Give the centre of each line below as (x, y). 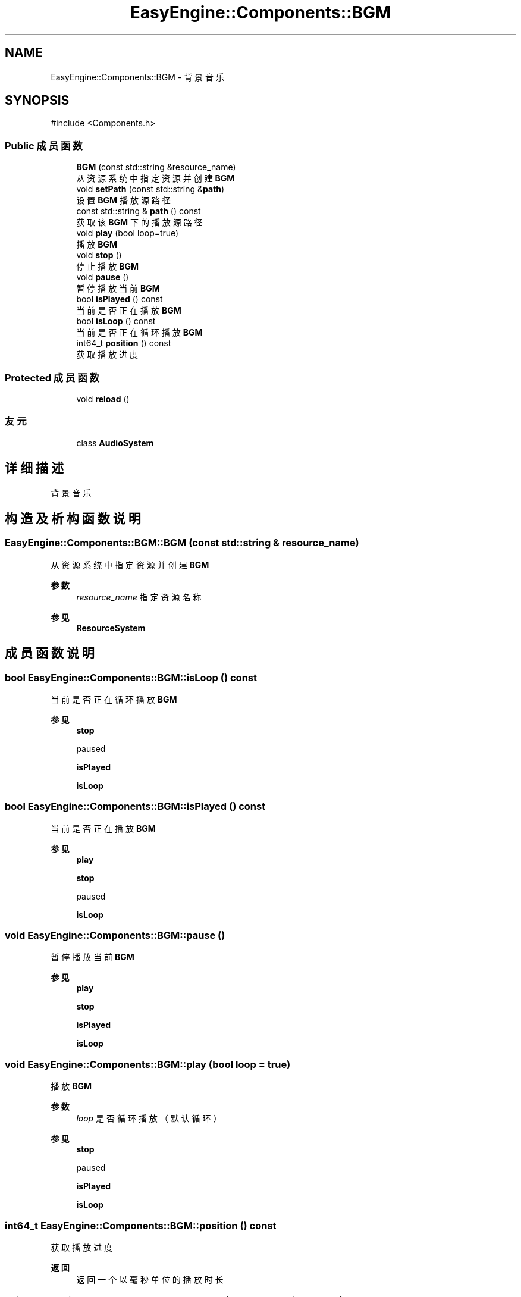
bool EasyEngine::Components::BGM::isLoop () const (131, 677)
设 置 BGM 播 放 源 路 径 (123, 200)
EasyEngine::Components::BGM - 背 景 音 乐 (137, 77)
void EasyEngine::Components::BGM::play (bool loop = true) (148, 1064)
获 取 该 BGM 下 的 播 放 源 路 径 (139, 223)
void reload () (103, 399)
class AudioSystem (115, 443)
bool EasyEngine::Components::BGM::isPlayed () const (135, 806)
